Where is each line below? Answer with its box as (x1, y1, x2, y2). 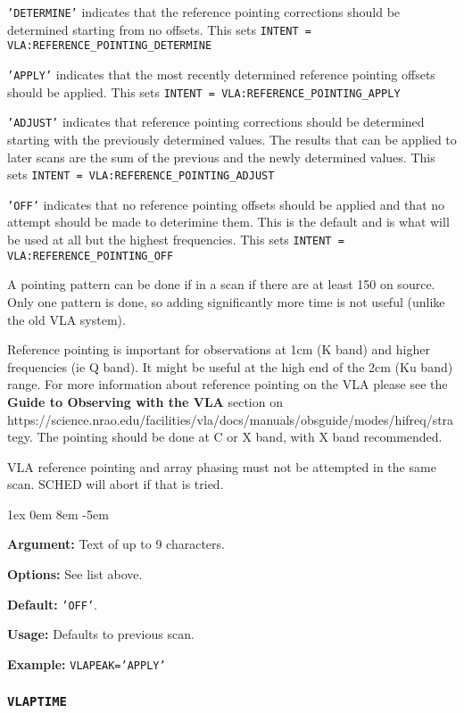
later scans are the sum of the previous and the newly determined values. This (7, 147, 435, 166)
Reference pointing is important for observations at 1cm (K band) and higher (7, 340, 430, 359)
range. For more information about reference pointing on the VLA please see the (7, 375, 448, 394)
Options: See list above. (7, 565, 143, 584)
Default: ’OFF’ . (7, 594, 97, 613)
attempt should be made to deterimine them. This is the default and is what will (7, 212, 450, 231)
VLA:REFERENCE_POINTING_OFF (7, 249, 174, 262)
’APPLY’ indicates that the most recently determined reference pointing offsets (7, 64, 435, 83)
